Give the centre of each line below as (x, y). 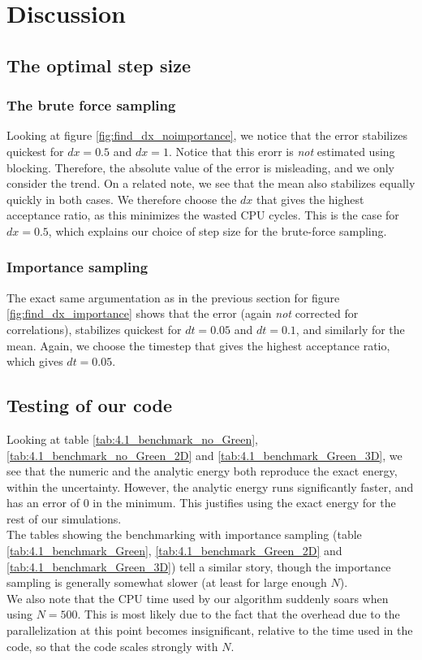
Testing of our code (89, 405)
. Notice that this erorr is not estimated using (282, 151)
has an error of (43, 503)
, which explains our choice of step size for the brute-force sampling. (217, 230)
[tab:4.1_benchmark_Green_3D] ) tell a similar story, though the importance (199, 566)
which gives (35, 361)
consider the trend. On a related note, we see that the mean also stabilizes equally (211, 183)
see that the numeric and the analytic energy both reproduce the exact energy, (202, 471)
